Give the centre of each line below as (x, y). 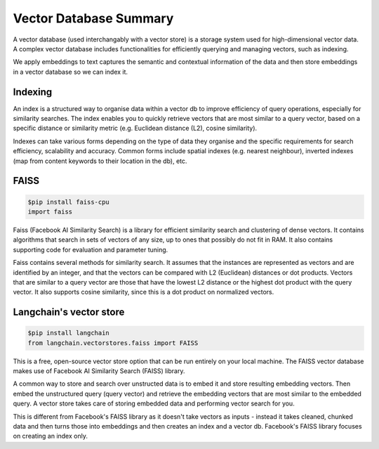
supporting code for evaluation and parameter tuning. (91, 249)
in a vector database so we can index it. (71, 72)
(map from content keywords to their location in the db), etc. (100, 161)
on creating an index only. (50, 436)
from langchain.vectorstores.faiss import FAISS (113, 343)
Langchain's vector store (69, 312)
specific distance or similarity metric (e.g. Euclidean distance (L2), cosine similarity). (135, 128)
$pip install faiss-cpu (69, 202)
